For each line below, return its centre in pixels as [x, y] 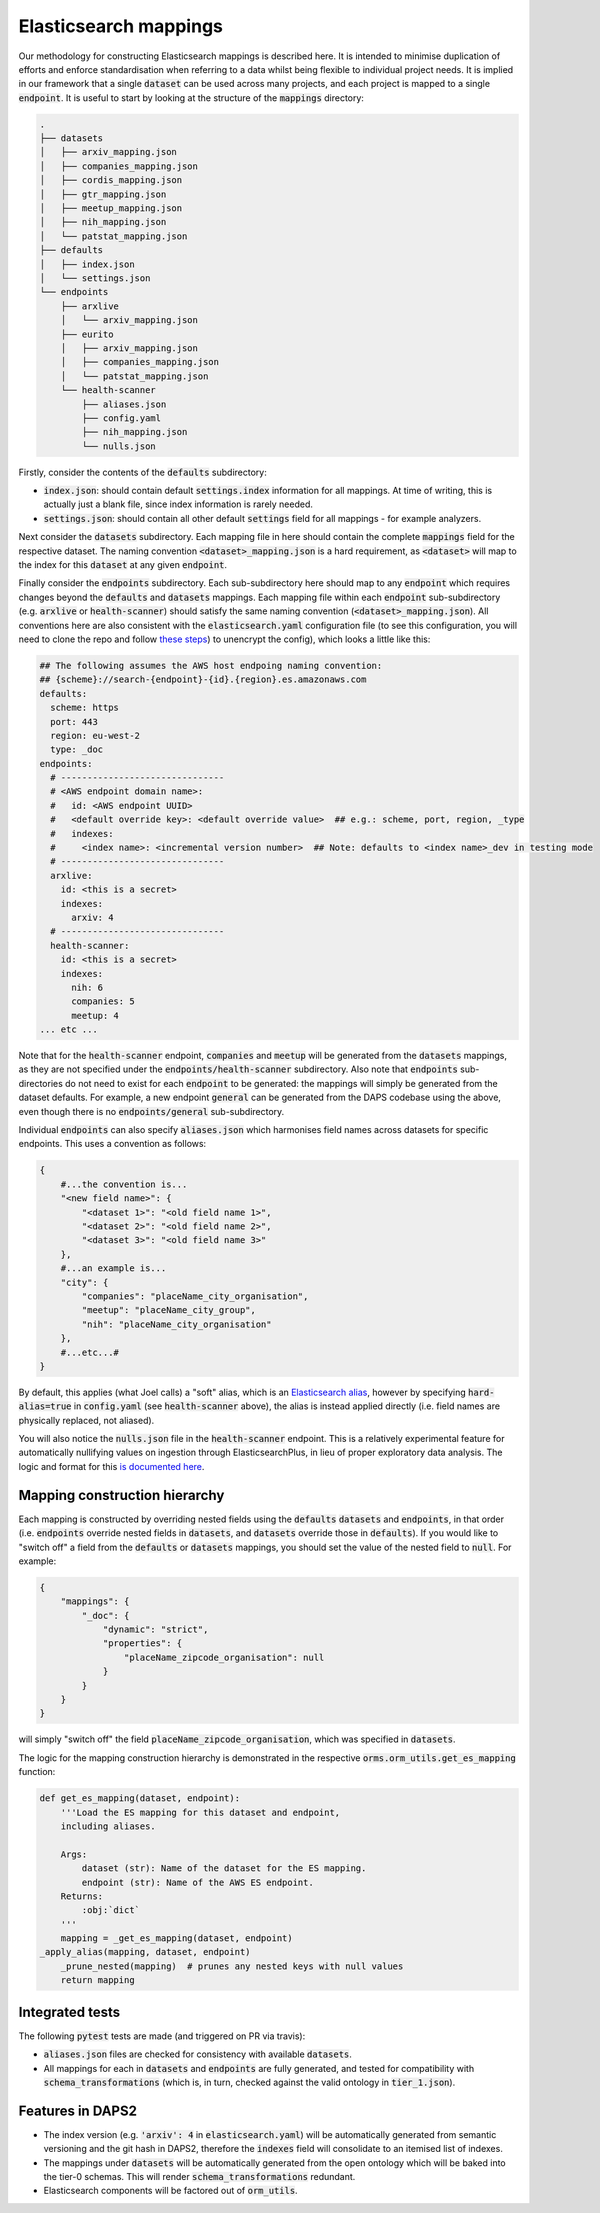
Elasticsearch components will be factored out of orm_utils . [171, 2191]
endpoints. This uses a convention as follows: [112, 1144]
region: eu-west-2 [95, 735]
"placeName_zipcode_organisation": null [224, 1657]
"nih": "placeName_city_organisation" [176, 1324]
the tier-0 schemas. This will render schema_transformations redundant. [199, 2176]
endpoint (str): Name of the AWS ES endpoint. [197, 1882]
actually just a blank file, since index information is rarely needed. [178, 504]
